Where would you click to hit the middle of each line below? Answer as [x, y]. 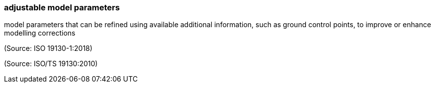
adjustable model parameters [62, 7]
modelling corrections [40, 33]
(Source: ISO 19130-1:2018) [48, 48]
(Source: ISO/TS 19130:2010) [51, 64]
